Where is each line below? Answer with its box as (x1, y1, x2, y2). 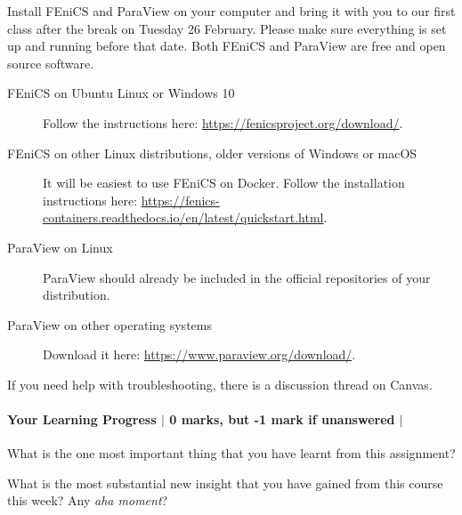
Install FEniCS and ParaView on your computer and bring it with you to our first (7, 2, 456, 20)
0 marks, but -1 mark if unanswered (169, 410, 395, 429)
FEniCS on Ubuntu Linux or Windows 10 (7, 84, 235, 102)
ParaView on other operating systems (7, 315, 212, 334)
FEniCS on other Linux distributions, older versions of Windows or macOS (7, 143, 417, 162)
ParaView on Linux (7, 237, 113, 256)
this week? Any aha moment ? (7, 491, 168, 510)
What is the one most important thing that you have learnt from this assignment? (7, 444, 456, 463)
